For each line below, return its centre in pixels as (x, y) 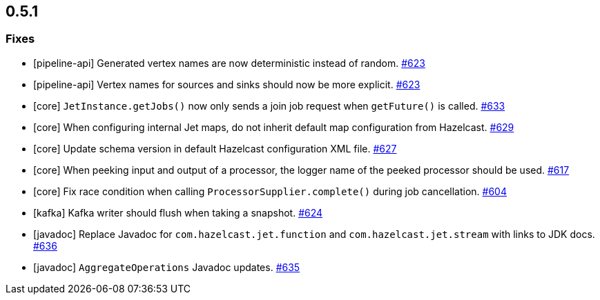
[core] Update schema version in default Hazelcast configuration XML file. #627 (215, 148)
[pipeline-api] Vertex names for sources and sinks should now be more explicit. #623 (227, 84)
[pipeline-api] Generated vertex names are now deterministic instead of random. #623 (229, 63)
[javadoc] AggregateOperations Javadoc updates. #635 (167, 267)
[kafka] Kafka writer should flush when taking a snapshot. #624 (178, 212)
